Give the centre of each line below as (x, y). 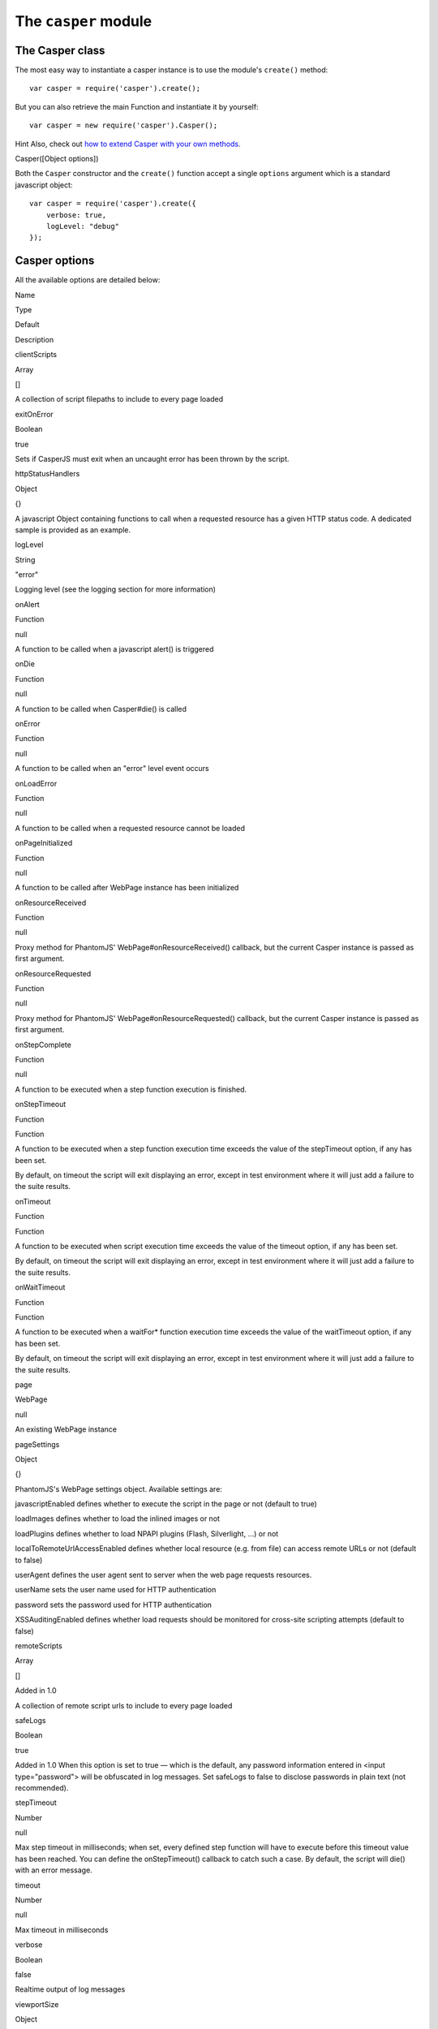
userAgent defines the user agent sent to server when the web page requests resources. (163, 1575)
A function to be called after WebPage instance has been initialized (127, 888)
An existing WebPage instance (66, 1429)
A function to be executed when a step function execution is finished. (131, 1089)
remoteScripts (39, 1646)
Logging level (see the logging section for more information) (116, 589)
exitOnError (34, 414)
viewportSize (37, 2004)
